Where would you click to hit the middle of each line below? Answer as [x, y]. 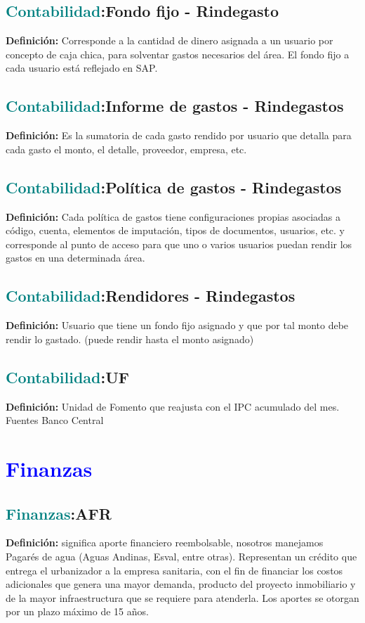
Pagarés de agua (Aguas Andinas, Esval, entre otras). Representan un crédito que [181, 556]
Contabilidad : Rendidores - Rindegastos [151, 296]
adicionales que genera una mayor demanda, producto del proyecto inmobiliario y [181, 584]
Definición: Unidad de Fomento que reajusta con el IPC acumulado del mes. [173, 406]
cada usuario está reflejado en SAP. [82, 68]
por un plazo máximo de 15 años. [77, 611]
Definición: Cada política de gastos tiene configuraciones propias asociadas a [173, 216]
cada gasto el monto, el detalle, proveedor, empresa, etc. [126, 149]
